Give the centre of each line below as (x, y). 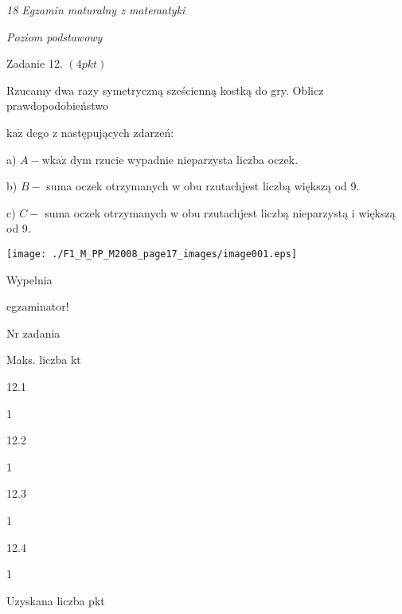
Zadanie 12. (35, 63)
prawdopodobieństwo (58, 106)
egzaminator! (38, 306)
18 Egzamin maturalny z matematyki (96, 10)
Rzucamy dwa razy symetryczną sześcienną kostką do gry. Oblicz (165, 90)
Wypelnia (29, 279)
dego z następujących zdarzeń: (100, 132)
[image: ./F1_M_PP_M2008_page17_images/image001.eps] (152, 254)
